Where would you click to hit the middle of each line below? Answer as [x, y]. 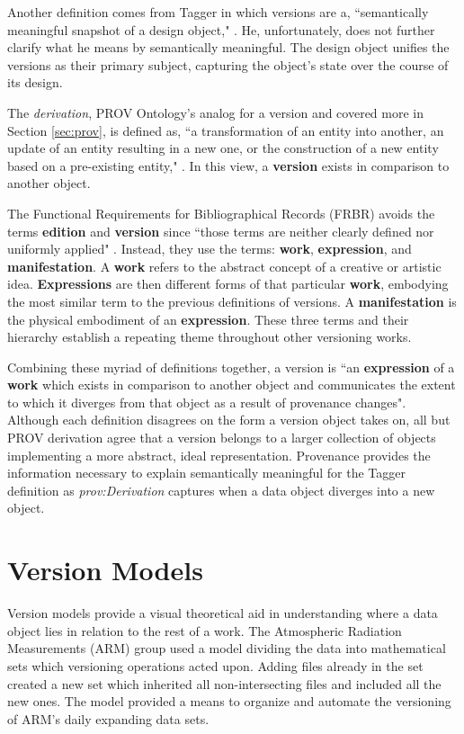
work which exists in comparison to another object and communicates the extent [232, 385]
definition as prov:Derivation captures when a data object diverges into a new [221, 490]
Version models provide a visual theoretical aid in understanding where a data [223, 613]
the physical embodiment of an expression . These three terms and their [208, 319]
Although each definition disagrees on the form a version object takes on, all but [229, 420]
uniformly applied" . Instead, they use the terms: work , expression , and [210, 249]
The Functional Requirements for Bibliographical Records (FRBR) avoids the [221, 213]
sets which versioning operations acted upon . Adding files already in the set [215, 665]
